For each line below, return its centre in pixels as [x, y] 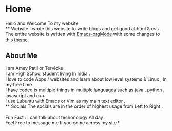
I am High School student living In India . [48, 73]
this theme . [17, 40]
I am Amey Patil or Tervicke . [35, 68]
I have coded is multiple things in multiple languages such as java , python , [85, 90]
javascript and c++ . [26, 95]
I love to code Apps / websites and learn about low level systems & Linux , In [86, 79]
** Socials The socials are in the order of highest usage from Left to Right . [84, 106]
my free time [19, 84]
